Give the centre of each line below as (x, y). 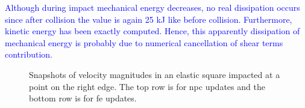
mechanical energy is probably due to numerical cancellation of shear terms (144, 42)
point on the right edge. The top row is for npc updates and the (147, 86)
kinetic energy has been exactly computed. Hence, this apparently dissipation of (152, 31)
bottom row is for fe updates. (83, 98)
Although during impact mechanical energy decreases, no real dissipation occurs (152, 7)
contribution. (29, 54)
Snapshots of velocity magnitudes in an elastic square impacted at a (155, 74)
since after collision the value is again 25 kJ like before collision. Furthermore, (149, 19)
